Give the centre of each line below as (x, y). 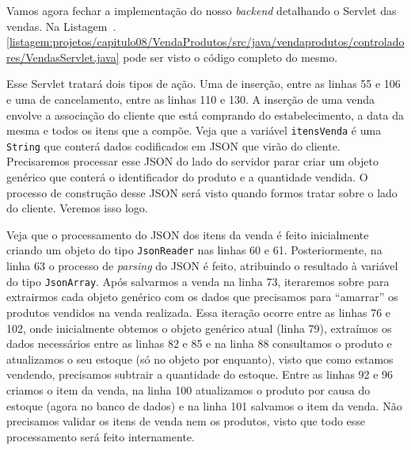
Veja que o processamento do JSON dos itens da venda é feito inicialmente (188, 234)
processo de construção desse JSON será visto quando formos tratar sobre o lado (202, 192)
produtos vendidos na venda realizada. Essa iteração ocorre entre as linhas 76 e (199, 312)
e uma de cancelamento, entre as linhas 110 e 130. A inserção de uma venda (190, 99)
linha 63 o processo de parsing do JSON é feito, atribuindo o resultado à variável (202, 266)
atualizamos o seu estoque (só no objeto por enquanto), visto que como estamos (200, 358)
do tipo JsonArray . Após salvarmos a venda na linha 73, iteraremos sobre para (198, 281)
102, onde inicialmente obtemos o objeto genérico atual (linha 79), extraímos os (199, 328)
